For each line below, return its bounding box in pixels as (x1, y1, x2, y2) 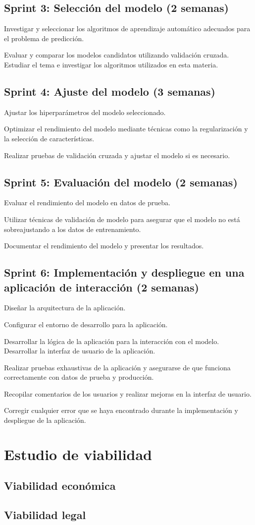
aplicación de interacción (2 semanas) (4, 279, 199, 294)
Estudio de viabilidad (4, 444, 153, 464)
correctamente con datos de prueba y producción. (4, 372, 154, 382)
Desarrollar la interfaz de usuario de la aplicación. (4, 346, 155, 356)
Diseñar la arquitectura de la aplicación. (4, 302, 126, 313)
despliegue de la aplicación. (4, 415, 86, 425)
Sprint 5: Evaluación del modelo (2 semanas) (4, 174, 238, 189)
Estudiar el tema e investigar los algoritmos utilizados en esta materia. (4, 59, 218, 69)
